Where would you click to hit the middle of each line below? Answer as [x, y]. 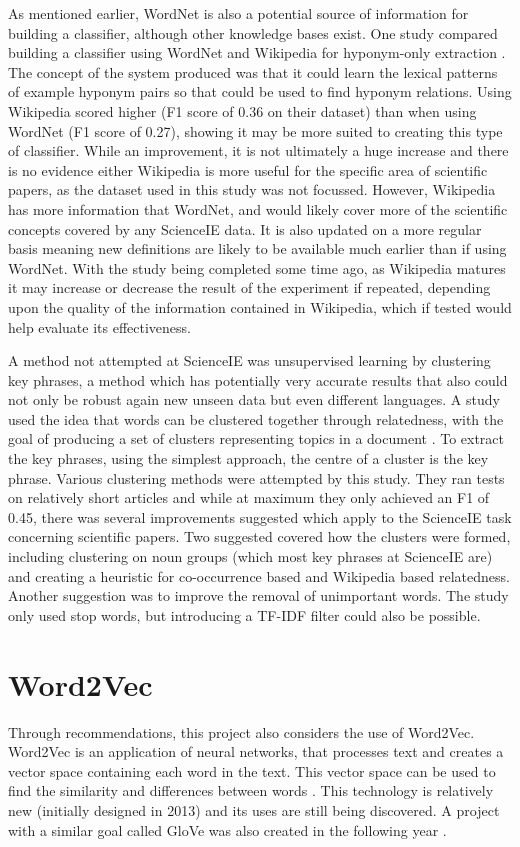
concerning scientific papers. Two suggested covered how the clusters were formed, [259, 536]
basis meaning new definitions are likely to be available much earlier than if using [257, 248]
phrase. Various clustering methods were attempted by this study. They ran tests [256, 477]
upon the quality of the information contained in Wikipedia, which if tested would [260, 306]
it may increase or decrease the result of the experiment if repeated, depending [249, 287]
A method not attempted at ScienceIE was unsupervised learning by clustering [249, 360]
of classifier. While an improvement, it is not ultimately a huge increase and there [258, 150]
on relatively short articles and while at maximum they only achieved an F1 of [249, 497]
